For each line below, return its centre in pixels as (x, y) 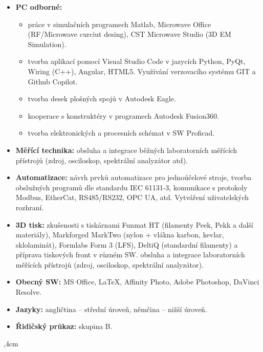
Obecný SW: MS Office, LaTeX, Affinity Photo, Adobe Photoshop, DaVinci (137, 282)
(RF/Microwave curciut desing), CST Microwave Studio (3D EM (129, 34)
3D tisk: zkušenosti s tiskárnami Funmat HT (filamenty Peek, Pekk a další (134, 224)
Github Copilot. (53, 81)
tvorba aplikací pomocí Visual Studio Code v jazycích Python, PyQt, (137, 61)
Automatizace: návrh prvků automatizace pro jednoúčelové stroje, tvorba (134, 177)
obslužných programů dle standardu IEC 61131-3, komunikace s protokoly (131, 187)
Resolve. (28, 292)
